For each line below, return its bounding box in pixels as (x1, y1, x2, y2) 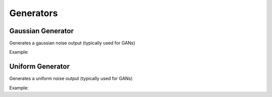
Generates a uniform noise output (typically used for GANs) (9, 75, 133, 81)
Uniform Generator (9, 62, 70, 71)
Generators (9, 8, 58, 19)
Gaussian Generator (9, 27, 74, 35)
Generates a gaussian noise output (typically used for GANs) (9, 40, 135, 46)
